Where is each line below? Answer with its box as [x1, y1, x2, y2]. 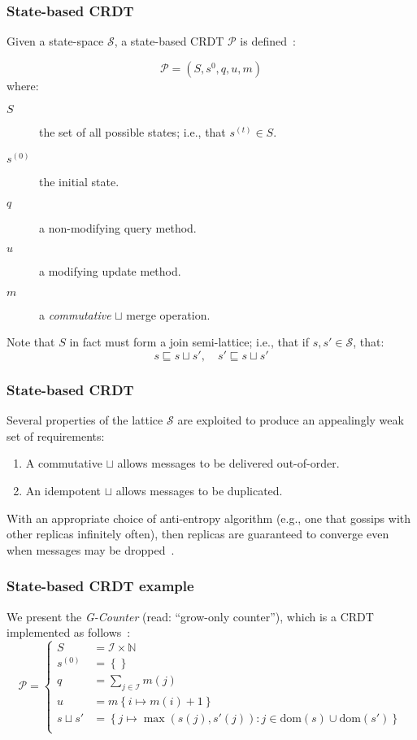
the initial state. [39, 173, 119, 190]
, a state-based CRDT [114, 33, 224, 50]
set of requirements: [7, 427, 105, 444]
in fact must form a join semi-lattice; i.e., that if [69, 333, 310, 350]
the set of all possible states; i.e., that [39, 124, 226, 141]
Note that [7, 333, 55, 350]
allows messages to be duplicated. [115, 481, 283, 498]
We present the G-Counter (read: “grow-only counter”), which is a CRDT [7, 607, 374, 625]
